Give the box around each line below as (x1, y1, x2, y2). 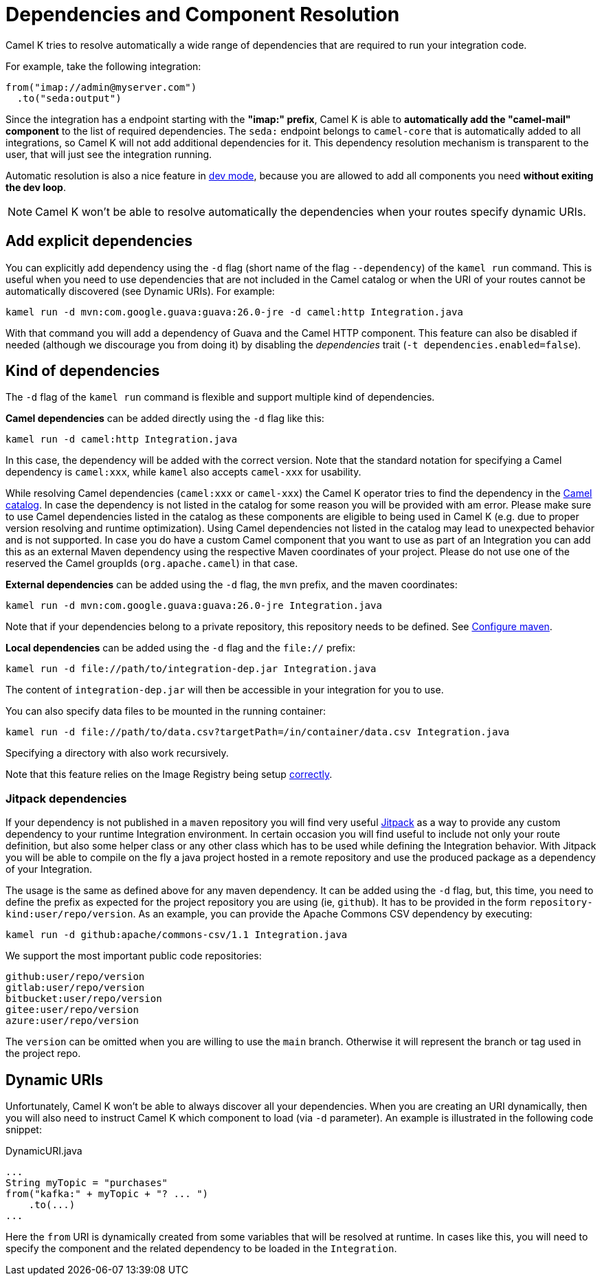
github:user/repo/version (5, 971, 145, 983)
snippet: (5, 1124, 42, 1136)
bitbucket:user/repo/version (5, 993, 162, 1005)
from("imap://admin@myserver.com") (5, 81, 197, 93)
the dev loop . (5, 181, 66, 193)
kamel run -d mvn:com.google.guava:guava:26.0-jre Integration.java (5, 600, 382, 612)
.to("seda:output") (16, 92, 122, 104)
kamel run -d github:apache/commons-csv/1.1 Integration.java (5, 929, 348, 941)
